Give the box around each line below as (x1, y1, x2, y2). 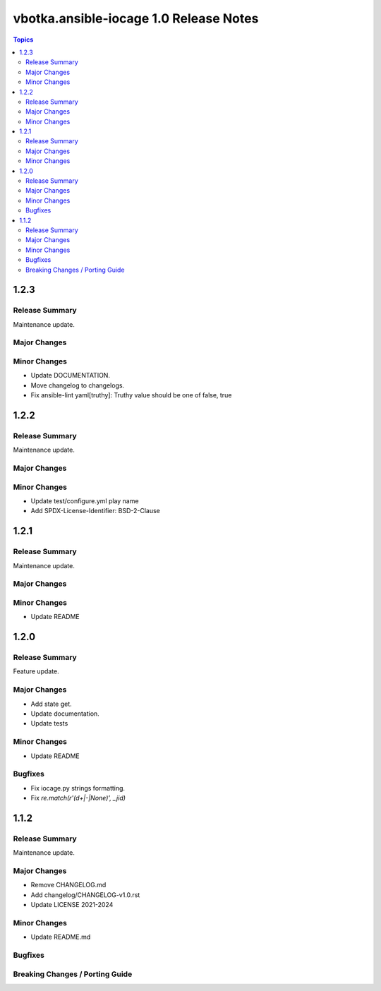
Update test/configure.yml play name (30, 497, 139, 505)
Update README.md (30, 932, 91, 942)
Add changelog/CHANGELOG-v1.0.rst (30, 890, 140, 899)
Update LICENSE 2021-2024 (30, 901, 114, 909)
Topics (13, 35, 34, 44)
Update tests (30, 719, 68, 728)
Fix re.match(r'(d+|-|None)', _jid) (30, 794, 126, 803)
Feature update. (13, 667, 59, 675)
